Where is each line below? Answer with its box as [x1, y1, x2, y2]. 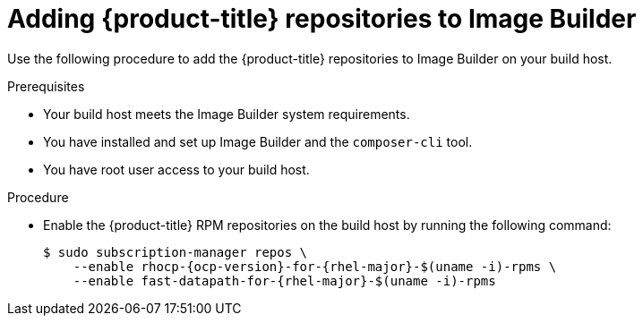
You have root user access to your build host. [43, 161, 310, 177]
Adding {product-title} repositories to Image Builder [7, 4, 637, 34]
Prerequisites [7, 78, 85, 94]
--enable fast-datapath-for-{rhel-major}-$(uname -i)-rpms [73, 273, 496, 288]
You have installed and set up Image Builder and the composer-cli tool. [43, 133, 473, 149]
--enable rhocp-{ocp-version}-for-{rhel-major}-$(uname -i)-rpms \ [73, 259, 557, 274]
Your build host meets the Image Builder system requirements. [43, 106, 410, 122]
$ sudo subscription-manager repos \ [43, 244, 308, 259]
